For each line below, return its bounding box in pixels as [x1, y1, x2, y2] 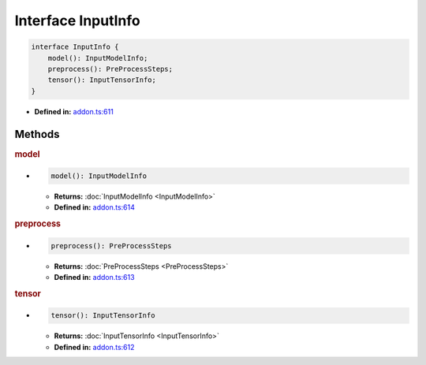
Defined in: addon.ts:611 [34, 106, 114, 116]
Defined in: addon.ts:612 [54, 342, 135, 352]
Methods [14, 127, 60, 141]
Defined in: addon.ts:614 [54, 203, 136, 212]
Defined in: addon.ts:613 [54, 273, 135, 282]
